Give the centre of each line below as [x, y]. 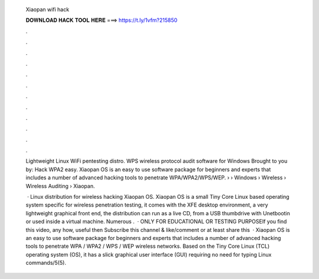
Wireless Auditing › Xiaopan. [60, 186]
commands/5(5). [46, 263]
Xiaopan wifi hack [48, 9]
